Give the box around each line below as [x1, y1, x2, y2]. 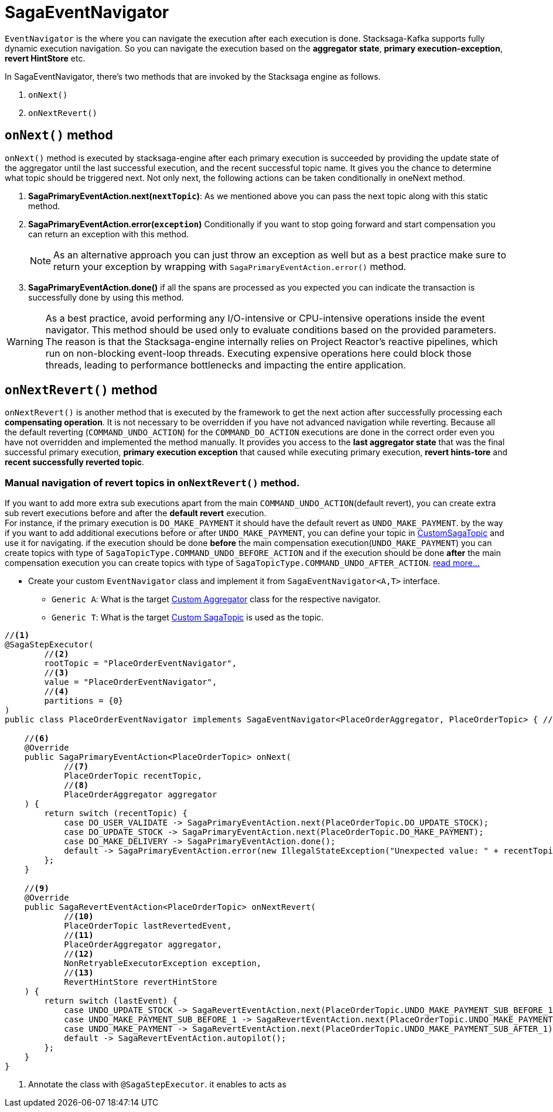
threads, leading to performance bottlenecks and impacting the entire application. [45, 359, 406, 371]
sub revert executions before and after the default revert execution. [5, 508, 267, 519]
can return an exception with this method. [28, 228, 189, 239]
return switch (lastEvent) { [44, 996, 178, 1006]
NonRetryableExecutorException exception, [64, 958, 262, 968]
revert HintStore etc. [5, 53, 86, 63]
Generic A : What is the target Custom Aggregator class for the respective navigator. [52, 594, 381, 605]
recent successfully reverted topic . [5, 457, 145, 468]
